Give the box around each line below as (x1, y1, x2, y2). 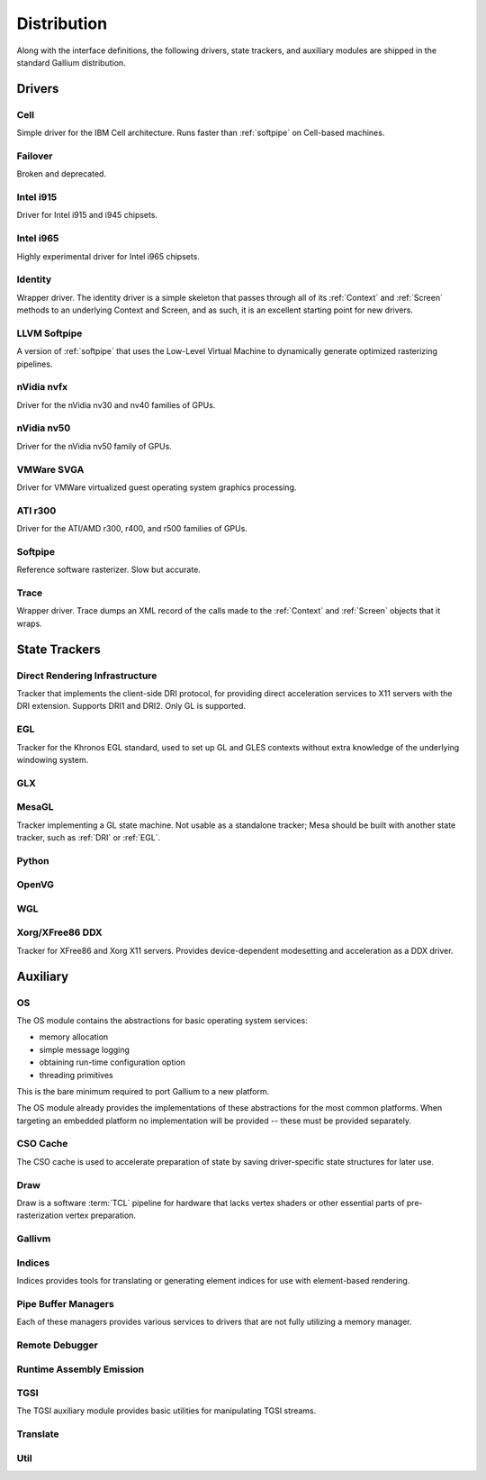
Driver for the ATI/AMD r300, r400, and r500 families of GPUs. (16, 523, 247, 534)
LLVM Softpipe (16, 327, 83, 340)
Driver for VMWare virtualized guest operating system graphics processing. (16, 482, 297, 493)
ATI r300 (16, 504, 57, 517)
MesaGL (16, 801, 54, 813)
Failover (16, 150, 53, 162)
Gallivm (16, 1232, 51, 1245)
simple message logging (39, 1044, 130, 1055)
